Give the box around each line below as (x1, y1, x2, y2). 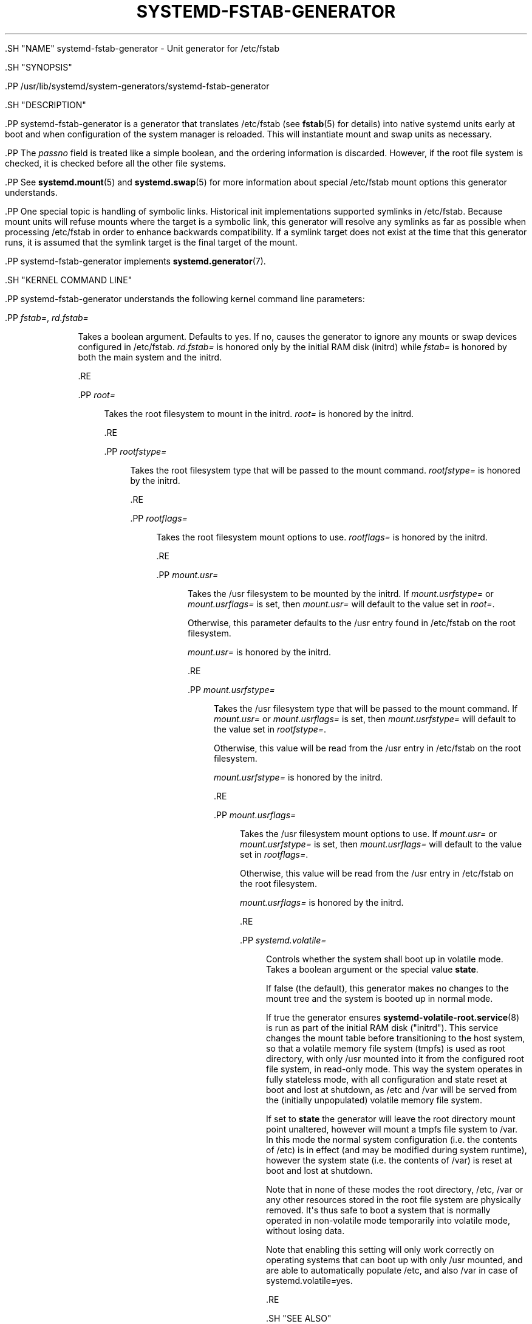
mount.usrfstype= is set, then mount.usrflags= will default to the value (240, 838, 522, 849)
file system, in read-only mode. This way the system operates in (266, 1063, 522, 1074)
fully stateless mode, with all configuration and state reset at (266, 1074, 508, 1084)
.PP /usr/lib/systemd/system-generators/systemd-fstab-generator (5, 80, 270, 91)
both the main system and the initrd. (78, 351, 222, 362)
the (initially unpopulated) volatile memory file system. (266, 1094, 483, 1105)
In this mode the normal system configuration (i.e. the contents (266, 1134, 517, 1145)
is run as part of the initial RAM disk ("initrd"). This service (266, 1022, 499, 1033)
